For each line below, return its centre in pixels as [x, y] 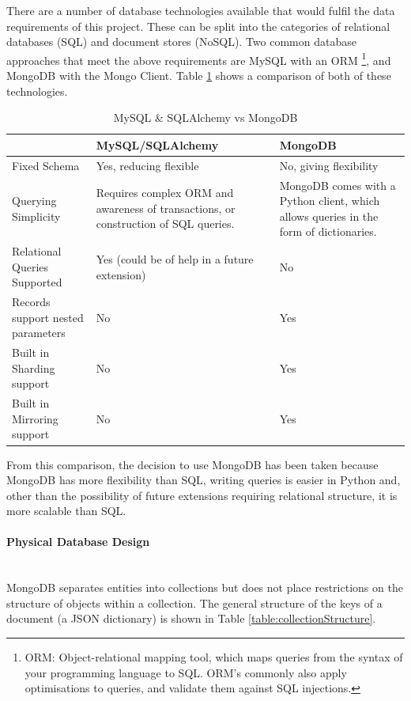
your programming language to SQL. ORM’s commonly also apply [186, 672]
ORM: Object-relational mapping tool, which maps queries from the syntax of [214, 657]
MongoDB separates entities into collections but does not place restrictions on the [205, 587]
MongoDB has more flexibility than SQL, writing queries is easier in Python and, [204, 480]
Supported [37, 282]
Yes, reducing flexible [147, 165]
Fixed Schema [46, 165]
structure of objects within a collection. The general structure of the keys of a [194, 602]
